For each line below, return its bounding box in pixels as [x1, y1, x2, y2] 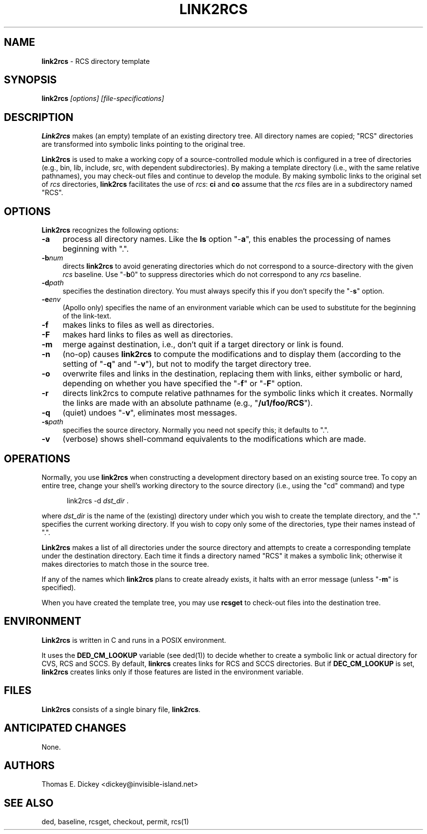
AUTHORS [4, 759, 55, 772]
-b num [41, 254, 63, 262]
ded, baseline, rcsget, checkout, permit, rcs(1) [41, 817, 189, 826]
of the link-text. [62, 312, 112, 320]
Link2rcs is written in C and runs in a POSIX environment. [41, 635, 226, 644]
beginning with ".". [62, 244, 129, 254]
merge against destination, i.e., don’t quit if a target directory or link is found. [62, 339, 344, 350]
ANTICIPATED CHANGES [4, 722, 126, 735]
